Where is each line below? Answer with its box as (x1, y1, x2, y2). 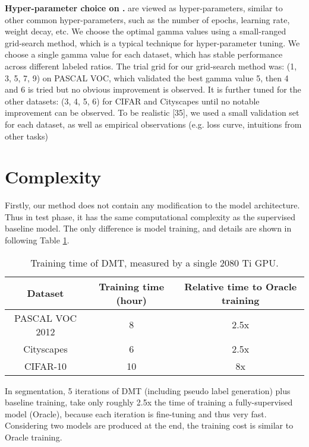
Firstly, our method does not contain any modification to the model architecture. (5, 199, 300, 211)
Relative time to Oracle (184, 279, 297, 293)
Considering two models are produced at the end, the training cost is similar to (5, 419, 294, 432)
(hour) (116, 293, 147, 307)
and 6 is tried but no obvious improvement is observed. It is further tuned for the (5, 83, 301, 96)
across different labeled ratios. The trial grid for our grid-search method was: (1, (5, 59, 297, 72)
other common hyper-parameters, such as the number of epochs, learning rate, (5, 13, 290, 26)
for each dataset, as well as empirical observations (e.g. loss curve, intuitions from (5, 118, 302, 130)
